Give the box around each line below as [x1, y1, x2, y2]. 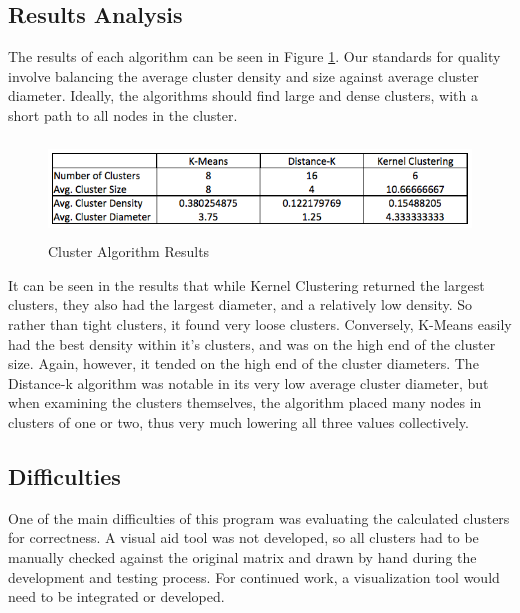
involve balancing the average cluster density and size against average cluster [8, 65, 479, 86]
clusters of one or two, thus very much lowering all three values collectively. [8, 411, 469, 432]
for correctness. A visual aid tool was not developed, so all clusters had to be [8, 527, 479, 548]
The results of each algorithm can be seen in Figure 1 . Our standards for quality [8, 46, 501, 67]
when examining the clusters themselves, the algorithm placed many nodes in [8, 392, 482, 413]
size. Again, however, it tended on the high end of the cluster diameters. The [8, 353, 479, 374]
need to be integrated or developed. [8, 586, 225, 607]
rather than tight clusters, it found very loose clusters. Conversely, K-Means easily [8, 313, 512, 334]
